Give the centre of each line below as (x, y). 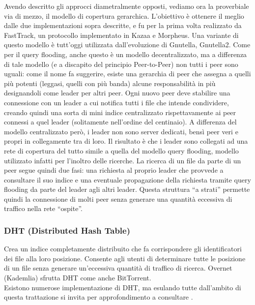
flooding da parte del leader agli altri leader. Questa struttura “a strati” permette (127, 189)
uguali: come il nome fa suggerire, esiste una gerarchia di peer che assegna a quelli (127, 74)
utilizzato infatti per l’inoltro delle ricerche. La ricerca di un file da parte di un (123, 160)
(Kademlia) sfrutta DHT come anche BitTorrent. (78, 278)
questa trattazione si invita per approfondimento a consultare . (99, 297)
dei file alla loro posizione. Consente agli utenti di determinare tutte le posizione (125, 258)
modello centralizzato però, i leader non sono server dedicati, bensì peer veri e (121, 131)
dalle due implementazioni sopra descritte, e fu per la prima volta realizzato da (123, 25)
